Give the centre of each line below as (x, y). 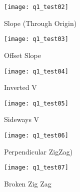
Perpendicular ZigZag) (38, 151)
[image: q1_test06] (36, 135)
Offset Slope (22, 55)
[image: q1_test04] (36, 71)
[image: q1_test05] (36, 103)
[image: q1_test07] (36, 168)
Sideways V (22, 119)
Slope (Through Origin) (40, 23)
